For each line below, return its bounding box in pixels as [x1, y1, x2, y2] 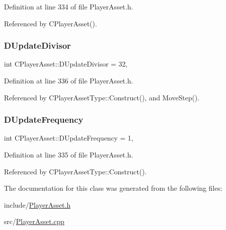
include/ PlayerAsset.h [4, 199, 71, 210]
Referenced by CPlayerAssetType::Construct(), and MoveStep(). [4, 92, 200, 102]
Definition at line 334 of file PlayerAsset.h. [4, 1, 133, 11]
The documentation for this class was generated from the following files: [4, 183, 223, 193]
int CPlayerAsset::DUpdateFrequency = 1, [4, 133, 133, 143]
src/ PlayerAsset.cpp [4, 216, 64, 227]
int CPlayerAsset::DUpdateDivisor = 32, [4, 59, 128, 69]
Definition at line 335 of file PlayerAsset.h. [4, 150, 133, 159]
